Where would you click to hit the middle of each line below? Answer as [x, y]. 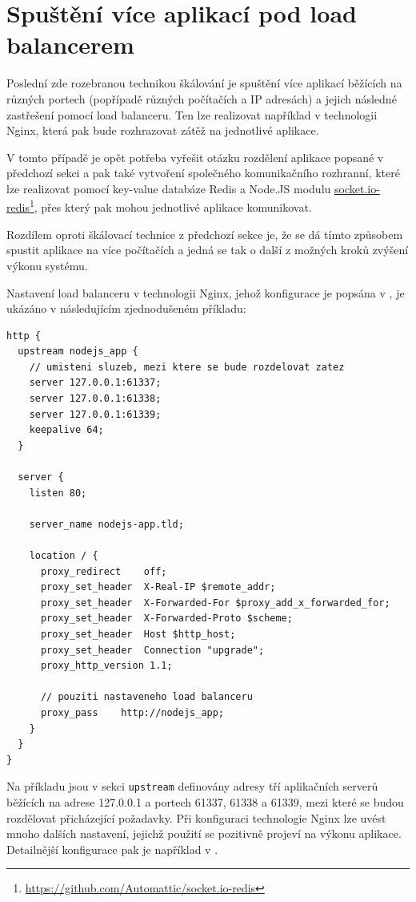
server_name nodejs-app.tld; [106, 524]
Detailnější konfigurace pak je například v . [112, 849]
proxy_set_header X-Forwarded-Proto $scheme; [166, 619]
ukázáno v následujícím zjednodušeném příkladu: [126, 308]
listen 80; [58, 493]
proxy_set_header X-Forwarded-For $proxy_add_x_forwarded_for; [215, 603]
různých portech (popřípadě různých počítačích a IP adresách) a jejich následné [202, 98]
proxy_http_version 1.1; [106, 666]
